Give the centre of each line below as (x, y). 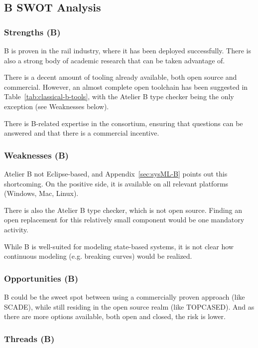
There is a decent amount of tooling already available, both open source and (121, 77)
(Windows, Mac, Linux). (41, 193)
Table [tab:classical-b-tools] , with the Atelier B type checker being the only (119, 96)
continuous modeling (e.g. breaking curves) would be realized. (98, 256)
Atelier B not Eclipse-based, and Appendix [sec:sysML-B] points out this (116, 173)
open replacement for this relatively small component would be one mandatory (124, 220)
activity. (16, 229)
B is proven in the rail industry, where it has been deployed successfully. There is (128, 50)
